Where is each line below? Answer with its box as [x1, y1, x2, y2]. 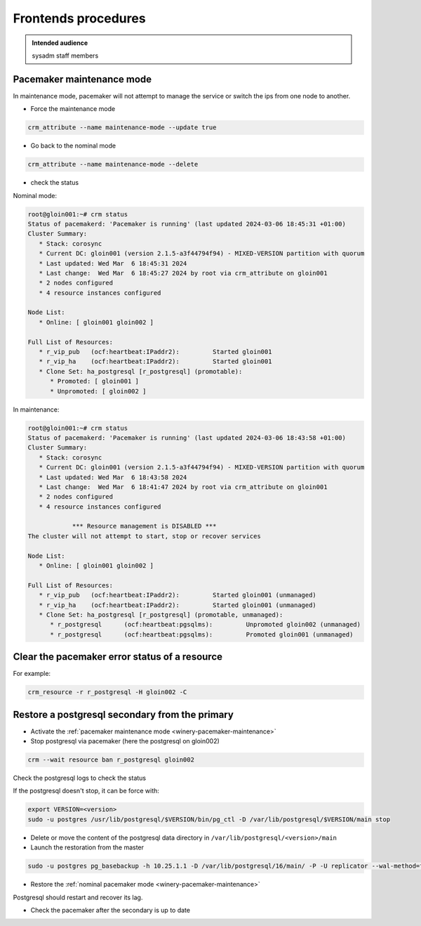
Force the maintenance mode [30, 105, 116, 113]
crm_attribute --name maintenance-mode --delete [27, 160, 199, 169]
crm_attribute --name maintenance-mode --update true [27, 124, 217, 131]
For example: [13, 670, 51, 678]
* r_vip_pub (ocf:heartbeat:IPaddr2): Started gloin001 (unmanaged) [39, 591, 317, 599]
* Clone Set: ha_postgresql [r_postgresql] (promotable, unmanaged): [39, 611, 283, 618]
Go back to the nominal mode [30, 141, 116, 150]
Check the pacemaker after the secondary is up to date [30, 906, 191, 914]
